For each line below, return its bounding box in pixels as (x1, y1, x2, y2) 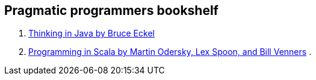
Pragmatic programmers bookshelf (4, 3, 218, 18)
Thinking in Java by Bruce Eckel (28, 28, 155, 39)
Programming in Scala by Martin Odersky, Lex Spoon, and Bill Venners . (28, 47, 312, 57)
